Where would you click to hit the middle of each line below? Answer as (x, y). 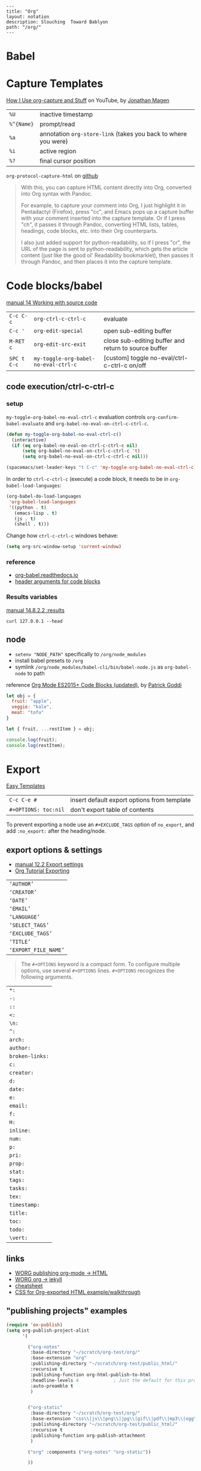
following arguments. (47, 977)
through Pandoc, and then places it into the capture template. (96, 262)
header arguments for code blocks (57, 581)
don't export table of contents (112, 810)
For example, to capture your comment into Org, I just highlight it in (103, 205)
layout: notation (28, 17)
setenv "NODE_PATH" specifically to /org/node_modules (80, 654)
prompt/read (57, 124)
